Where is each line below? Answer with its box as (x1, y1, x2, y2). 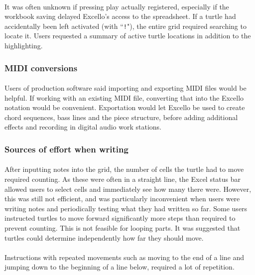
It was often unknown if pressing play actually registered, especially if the (4, 1, 229, 11)
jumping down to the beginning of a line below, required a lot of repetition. (4, 262, 235, 272)
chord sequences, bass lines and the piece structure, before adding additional (4, 112, 238, 122)
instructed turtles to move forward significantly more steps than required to (4, 213, 236, 223)
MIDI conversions (4, 61, 78, 74)
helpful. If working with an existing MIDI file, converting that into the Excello (4, 92, 244, 103)
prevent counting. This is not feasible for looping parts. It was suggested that (4, 223, 241, 233)
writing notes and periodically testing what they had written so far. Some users (4, 203, 248, 213)
